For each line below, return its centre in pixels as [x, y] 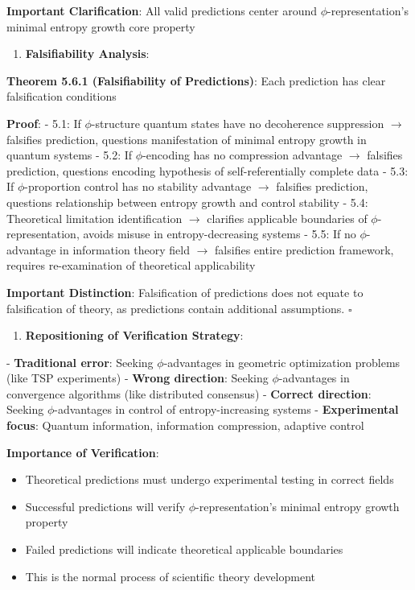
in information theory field [125, 249]
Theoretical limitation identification [95, 218]
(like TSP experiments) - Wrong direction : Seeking [138, 378]
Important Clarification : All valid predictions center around [162, 10]
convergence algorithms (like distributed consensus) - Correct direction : [189, 393]
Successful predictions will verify [105, 506]
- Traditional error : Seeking [80, 362]
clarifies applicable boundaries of [287, 218]
